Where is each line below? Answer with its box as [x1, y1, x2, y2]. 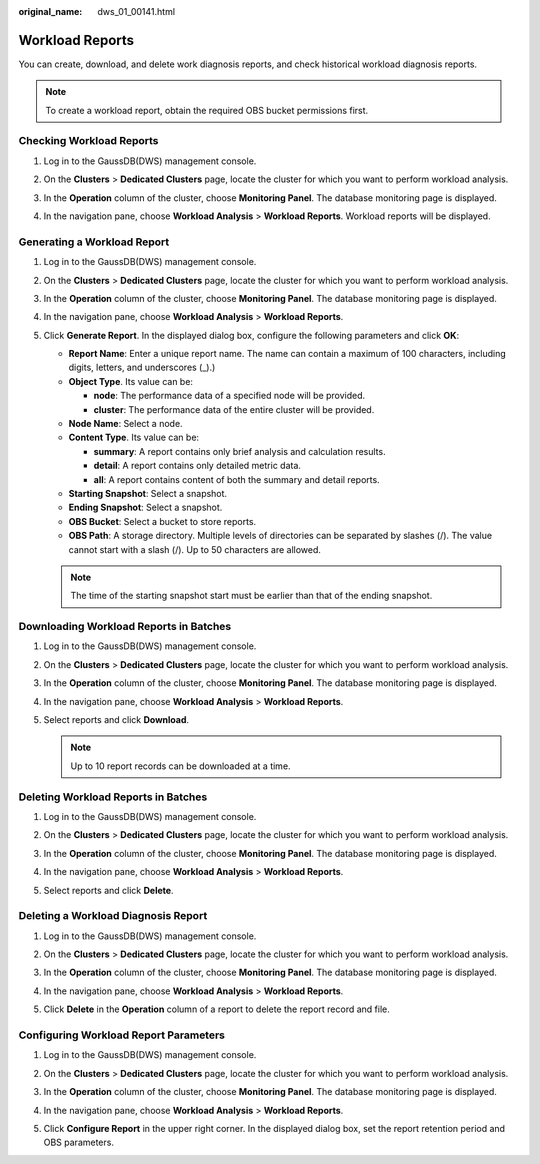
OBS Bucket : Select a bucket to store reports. [68, 515, 257, 527]
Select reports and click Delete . [43, 884, 174, 896]
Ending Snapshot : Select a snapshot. [68, 501, 223, 514]
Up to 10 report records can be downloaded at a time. [70, 760, 291, 772]
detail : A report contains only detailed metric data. [93, 460, 302, 472]
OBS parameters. [43, 1136, 115, 1149]
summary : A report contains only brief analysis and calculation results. [93, 445, 386, 457]
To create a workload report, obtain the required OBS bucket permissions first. [45, 104, 369, 116]
